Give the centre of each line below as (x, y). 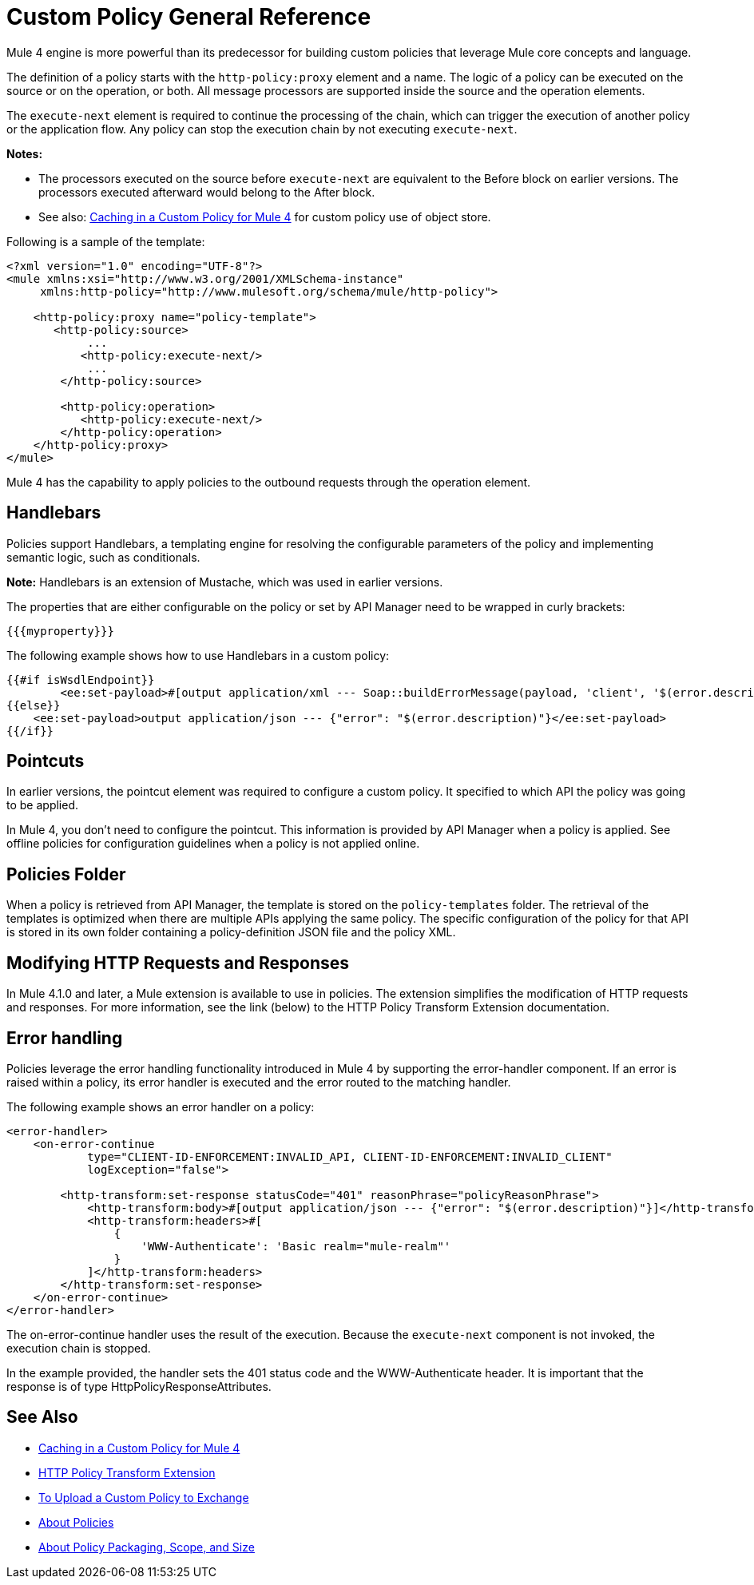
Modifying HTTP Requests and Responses (178, 963)
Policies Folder (66, 874)
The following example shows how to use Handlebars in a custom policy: (198, 655)
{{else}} (34, 705)
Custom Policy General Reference (189, 17)
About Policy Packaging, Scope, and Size (147, 1547)
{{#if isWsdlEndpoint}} (81, 679)
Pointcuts (46, 761)
